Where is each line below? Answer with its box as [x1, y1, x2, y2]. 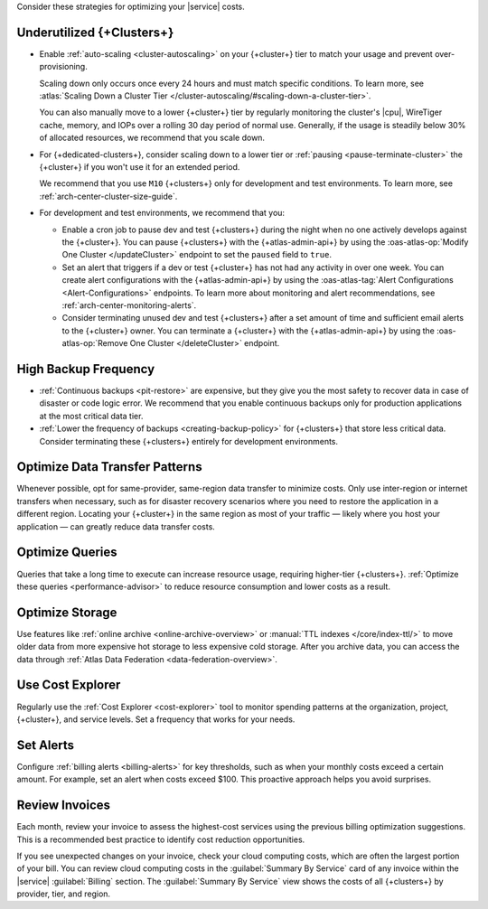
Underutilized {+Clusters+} [16, 24, 174, 40]
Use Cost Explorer [16, 678, 121, 693]
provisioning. [39, 61, 88, 72]
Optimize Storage [16, 604, 117, 620]
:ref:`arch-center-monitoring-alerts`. [61, 299, 197, 311]
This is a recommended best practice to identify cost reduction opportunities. [16, 834, 305, 845]
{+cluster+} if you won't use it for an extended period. [39, 162, 240, 173]
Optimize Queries [16, 545, 117, 560]
